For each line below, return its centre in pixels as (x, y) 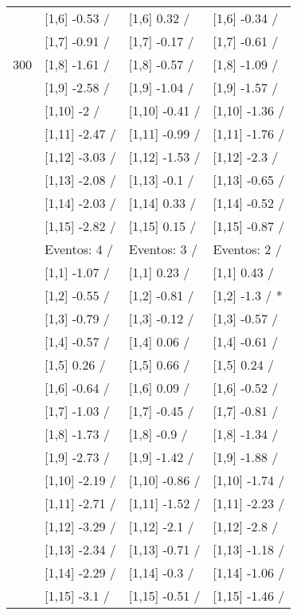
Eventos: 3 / (163, 249)
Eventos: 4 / (79, 249)
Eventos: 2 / (247, 249)
